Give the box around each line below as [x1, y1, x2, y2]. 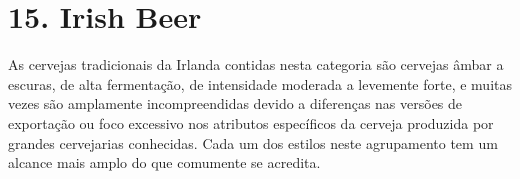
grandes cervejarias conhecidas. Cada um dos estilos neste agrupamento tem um [8, 132, 498, 153]
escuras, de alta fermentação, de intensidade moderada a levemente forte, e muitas [8, 73, 513, 94]
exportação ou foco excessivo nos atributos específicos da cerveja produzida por [8, 112, 494, 133]
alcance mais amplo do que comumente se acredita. [8, 152, 321, 173]
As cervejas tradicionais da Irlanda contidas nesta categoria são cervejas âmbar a [8, 54, 504, 75]
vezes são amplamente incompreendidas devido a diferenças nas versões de [8, 93, 463, 114]
